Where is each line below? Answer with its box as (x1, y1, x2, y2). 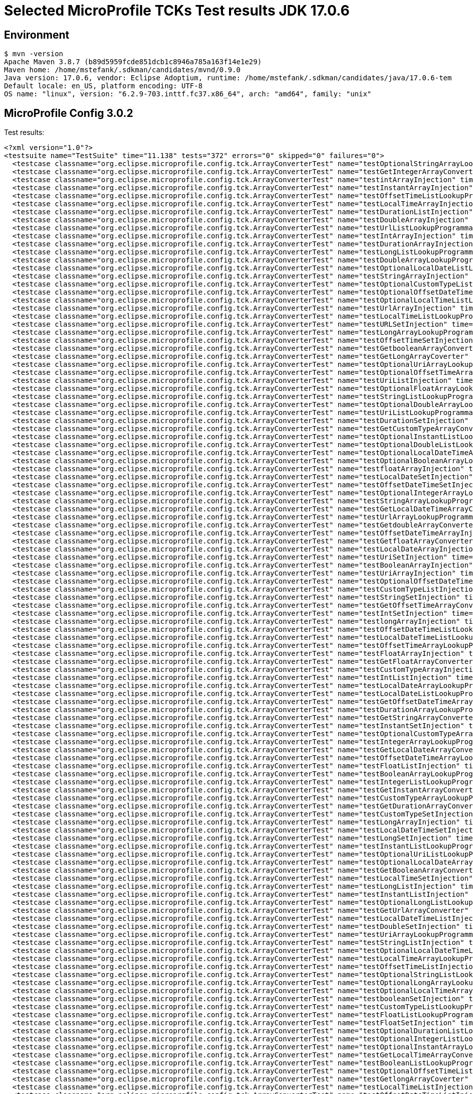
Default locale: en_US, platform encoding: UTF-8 (4, 82, 203, 90)
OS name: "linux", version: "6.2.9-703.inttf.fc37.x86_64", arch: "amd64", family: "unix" (4, 90, 372, 98)
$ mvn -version (4, 50, 64, 58)
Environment (4, 28, 70, 41)
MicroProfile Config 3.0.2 (4, 106, 133, 119)
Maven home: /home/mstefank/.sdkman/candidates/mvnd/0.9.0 (4, 66, 241, 74)
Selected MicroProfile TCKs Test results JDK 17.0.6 (4, 2, 350, 19)
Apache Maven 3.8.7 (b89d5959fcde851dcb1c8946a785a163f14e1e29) (4, 58, 262, 66)
